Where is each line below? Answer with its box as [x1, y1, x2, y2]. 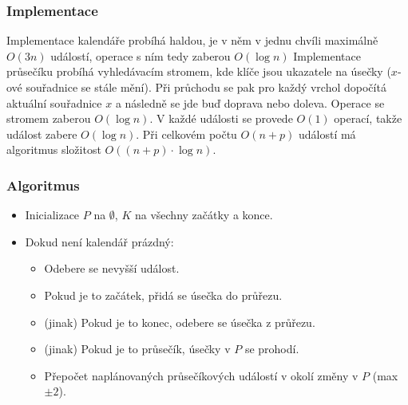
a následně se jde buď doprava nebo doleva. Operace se [115, 94, 385, 111]
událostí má [298, 125, 356, 142]
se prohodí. [244, 340, 299, 357]
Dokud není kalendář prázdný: [25, 233, 174, 250]
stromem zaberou [6, 110, 91, 127]
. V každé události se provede [149, 110, 293, 127]
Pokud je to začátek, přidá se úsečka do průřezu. [44, 286, 283, 303]
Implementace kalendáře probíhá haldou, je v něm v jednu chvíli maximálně [6, 32, 378, 49]
